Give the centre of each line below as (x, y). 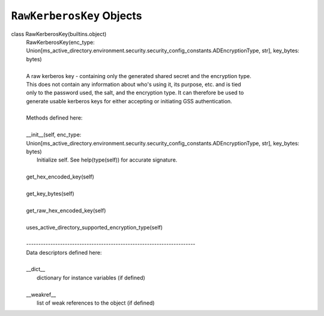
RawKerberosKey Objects (76, 16)
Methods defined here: (54, 118)
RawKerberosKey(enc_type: (61, 42)
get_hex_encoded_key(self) (60, 177)
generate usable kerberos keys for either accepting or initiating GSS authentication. (129, 101)
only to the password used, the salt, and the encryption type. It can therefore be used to (135, 93)
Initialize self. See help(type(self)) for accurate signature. (107, 160)
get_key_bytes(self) (50, 193)
